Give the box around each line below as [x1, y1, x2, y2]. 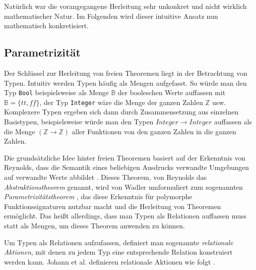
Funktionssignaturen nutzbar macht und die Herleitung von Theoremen [4, 201, 221, 211]
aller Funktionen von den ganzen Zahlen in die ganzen [71, 126, 237, 136]
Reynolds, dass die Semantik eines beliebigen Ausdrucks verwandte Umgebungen [4, 162, 249, 172]
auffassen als [214, 116, 252, 127]
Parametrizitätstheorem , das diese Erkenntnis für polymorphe [4, 191, 192, 202]
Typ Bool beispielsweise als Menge [4, 87, 109, 98]
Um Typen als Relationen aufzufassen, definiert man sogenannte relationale [4, 237, 233, 247]
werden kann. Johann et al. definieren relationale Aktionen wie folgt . [4, 256, 215, 267]
